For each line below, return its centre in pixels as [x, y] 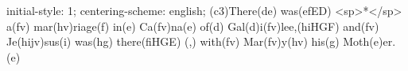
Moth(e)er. [369, 41]
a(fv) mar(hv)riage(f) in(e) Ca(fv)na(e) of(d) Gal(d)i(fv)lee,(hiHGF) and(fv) [193, 26]
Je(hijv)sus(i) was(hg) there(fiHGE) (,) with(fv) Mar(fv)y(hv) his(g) [173, 41]
